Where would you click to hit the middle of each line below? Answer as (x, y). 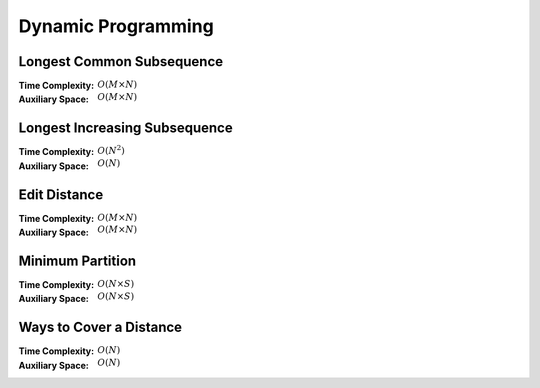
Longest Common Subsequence (121, 61)
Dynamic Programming (116, 26)
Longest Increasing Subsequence (126, 128)
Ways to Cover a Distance (100, 327)
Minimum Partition (77, 260)
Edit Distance (61, 194)
